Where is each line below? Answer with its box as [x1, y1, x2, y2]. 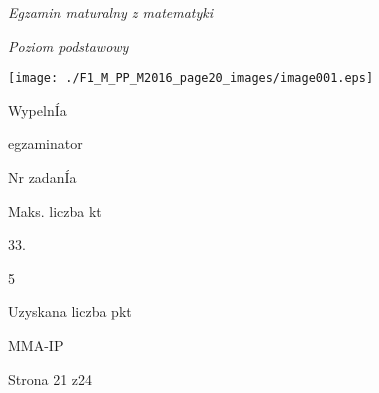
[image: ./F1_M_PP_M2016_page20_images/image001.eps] [8, 71, 374, 86]
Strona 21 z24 [8, 368, 93, 389]
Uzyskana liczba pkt [8, 301, 132, 322]
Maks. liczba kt [8, 200, 102, 221]
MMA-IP [8, 335, 64, 355]
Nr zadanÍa [8, 167, 77, 188]
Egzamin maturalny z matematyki [8, 2, 214, 22]
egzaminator [8, 133, 83, 154]
